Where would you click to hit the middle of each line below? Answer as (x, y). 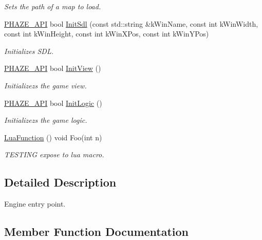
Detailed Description (60, 182)
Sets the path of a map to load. (53, 6)
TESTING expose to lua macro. (54, 154)
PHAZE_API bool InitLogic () (53, 103)
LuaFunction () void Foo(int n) (53, 137)
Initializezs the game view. (45, 85)
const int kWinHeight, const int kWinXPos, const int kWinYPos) (107, 34)
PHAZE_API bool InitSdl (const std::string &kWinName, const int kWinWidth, (131, 23)
